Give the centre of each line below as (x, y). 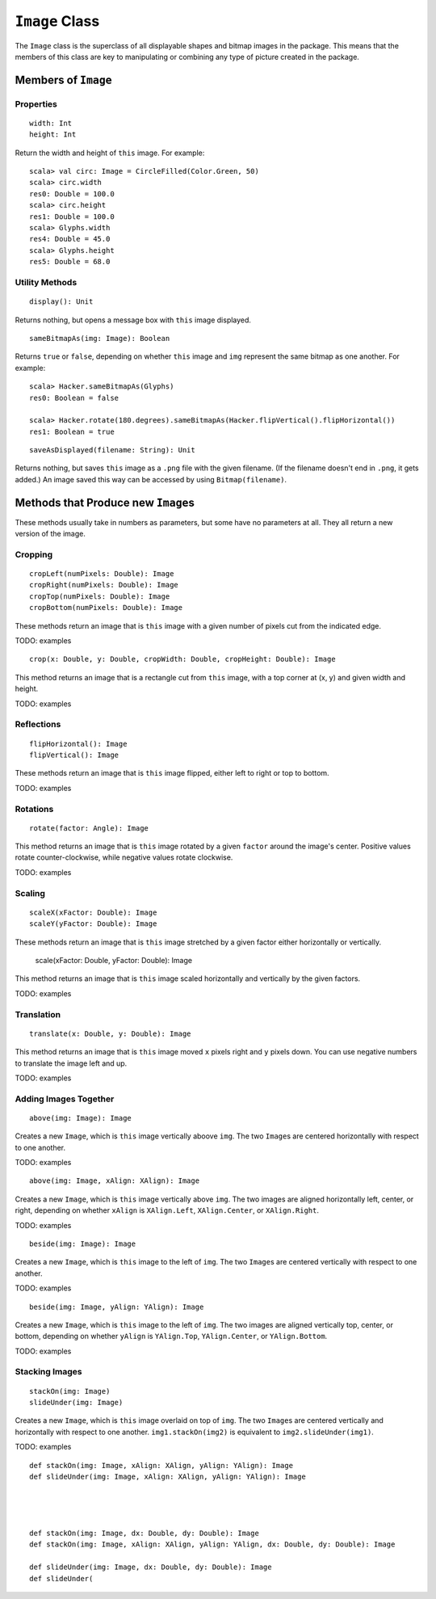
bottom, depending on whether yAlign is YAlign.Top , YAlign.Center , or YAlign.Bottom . (171, 1336)
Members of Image (63, 80)
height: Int (53, 135)
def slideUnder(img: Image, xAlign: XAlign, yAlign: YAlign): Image (168, 1477)
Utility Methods (46, 282)
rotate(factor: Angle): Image (89, 828)
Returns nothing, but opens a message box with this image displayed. (133, 320)
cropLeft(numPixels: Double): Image (102, 574)
